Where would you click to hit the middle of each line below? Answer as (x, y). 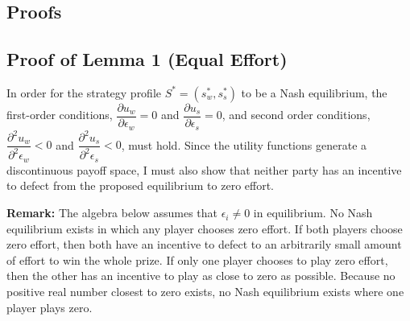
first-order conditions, (60, 115)
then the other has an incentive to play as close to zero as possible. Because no (201, 276)
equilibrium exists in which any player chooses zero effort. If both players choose (205, 228)
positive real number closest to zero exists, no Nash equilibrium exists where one (205, 292)
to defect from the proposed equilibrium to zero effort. (140, 185)
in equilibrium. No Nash (313, 213)
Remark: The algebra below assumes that (112, 213)
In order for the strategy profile (84, 92)
